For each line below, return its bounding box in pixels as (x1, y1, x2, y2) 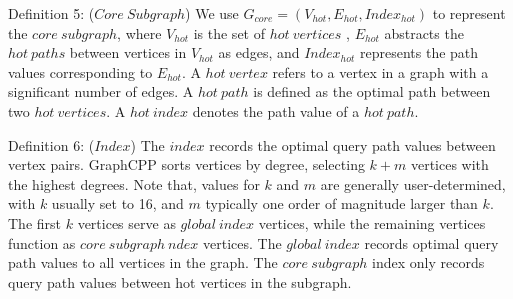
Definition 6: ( (8, 134, 95, 155)
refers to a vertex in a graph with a (272, 61, 489, 82)
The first (8, 212, 62, 233)
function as (8, 232, 76, 253)
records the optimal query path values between (209, 134, 496, 155)
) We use (185, 3, 239, 23)
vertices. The (202, 232, 282, 253)
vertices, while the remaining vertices (258, 212, 486, 233)
